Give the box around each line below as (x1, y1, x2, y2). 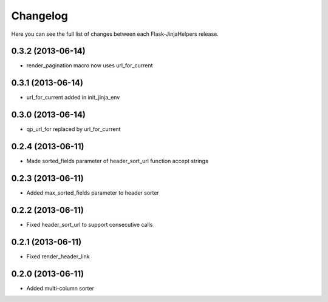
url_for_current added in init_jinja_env (26, 94, 120, 101)
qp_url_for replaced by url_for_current (26, 126, 121, 133)
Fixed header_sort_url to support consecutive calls (26, 221, 153, 228)
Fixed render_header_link (26, 252, 91, 260)
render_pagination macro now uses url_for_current (26, 62, 153, 69)
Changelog (11, 9, 68, 22)
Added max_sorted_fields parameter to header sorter (26, 189, 159, 196)
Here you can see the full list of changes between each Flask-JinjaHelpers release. (11, 30, 219, 38)
